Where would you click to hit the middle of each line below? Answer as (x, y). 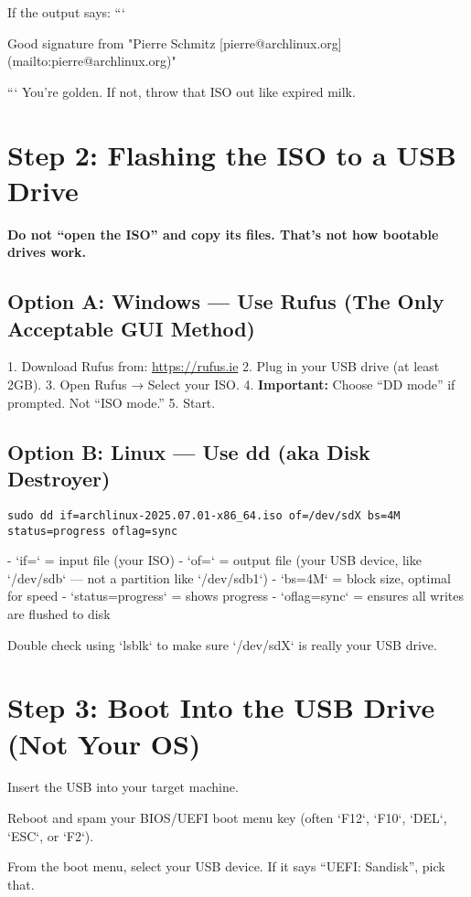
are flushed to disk (59, 613)
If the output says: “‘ (66, 12)
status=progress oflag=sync (93, 531)
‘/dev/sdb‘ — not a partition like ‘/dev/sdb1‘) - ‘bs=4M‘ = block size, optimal (229, 577)
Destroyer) (59, 479)
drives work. (47, 252)
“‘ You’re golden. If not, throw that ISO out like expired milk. (182, 91)
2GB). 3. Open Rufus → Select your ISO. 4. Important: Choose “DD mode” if (231, 384)
